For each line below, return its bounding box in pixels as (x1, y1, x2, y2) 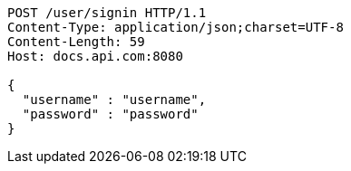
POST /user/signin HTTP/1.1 (7, 5, 207, 20)
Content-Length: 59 (7, 34, 145, 49)
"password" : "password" (22, 107, 199, 121)
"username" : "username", (22, 92, 207, 107)
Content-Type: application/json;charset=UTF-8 (7, 20, 344, 34)
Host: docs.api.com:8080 (7, 49, 183, 63)
